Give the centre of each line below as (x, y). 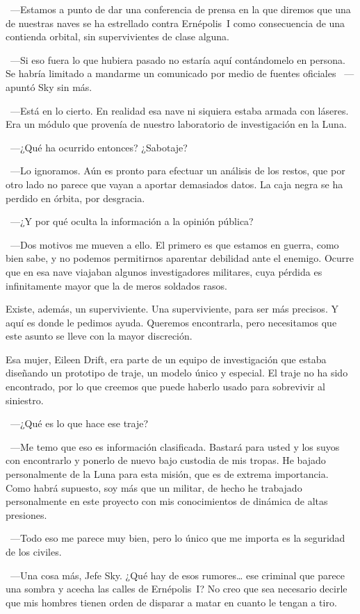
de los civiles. (34, 551)
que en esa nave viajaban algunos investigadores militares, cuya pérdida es (164, 271)
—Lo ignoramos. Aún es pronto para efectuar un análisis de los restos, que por (178, 171)
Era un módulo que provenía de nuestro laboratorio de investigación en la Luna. (176, 124)
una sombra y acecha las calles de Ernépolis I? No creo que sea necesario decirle (177, 589)
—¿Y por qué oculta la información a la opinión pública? (132, 221)
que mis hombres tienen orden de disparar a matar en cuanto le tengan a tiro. (171, 602)
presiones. (26, 514)
